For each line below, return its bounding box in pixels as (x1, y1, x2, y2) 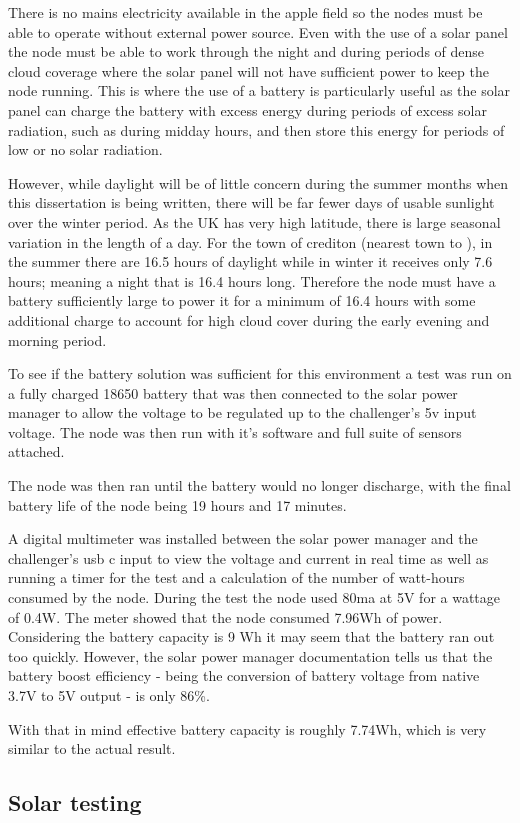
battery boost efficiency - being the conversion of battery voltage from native (8, 665, 480, 686)
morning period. (8, 329, 107, 350)
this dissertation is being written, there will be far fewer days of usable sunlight (8, 192, 495, 213)
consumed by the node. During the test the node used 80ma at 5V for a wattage (8, 587, 501, 608)
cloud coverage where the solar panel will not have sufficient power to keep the (8, 60, 489, 81)
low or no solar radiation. (8, 139, 163, 160)
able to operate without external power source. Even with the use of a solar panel (8, 21, 508, 42)
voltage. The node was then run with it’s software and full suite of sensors (8, 421, 462, 442)
